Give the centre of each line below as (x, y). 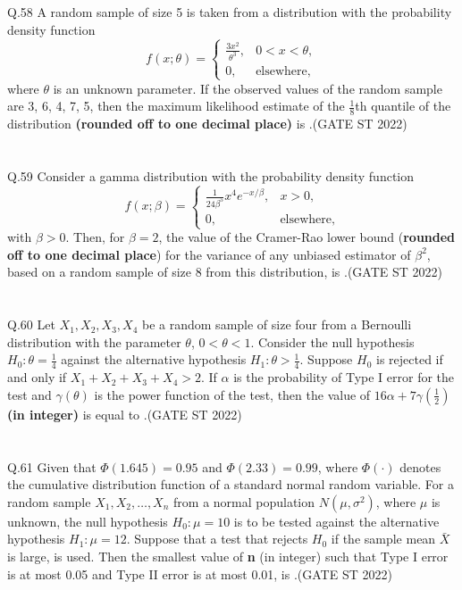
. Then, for (95, 237)
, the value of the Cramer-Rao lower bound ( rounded (307, 237)
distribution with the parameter (94, 341)
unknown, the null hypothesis (88, 521)
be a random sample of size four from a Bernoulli (277, 324)
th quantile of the (403, 106)
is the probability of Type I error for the (344, 377)
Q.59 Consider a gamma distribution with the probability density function (211, 176)
